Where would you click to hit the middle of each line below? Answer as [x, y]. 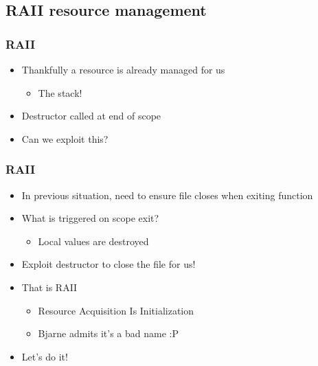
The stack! [60, 92]
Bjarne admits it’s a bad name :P [108, 333]
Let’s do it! [45, 356]
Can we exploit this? [65, 138]
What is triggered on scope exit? [90, 218]
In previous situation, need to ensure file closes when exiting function [167, 195]
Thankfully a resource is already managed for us [123, 69]
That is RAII [49, 287]
